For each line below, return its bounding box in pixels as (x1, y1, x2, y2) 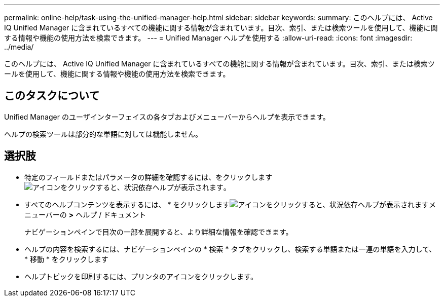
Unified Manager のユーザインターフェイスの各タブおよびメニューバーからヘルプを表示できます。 (4, 112, 330, 121)
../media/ (4, 43, 34, 51)
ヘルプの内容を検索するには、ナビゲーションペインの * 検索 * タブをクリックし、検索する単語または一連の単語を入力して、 (24, 244, 436, 253)
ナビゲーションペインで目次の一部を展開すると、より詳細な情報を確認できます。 (24, 227, 293, 236)
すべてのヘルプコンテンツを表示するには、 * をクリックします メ (24, 200, 436, 209)
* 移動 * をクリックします (24, 254, 108, 264)
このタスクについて (4, 89, 100, 102)
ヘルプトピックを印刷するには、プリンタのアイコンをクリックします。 (24, 272, 257, 281)
